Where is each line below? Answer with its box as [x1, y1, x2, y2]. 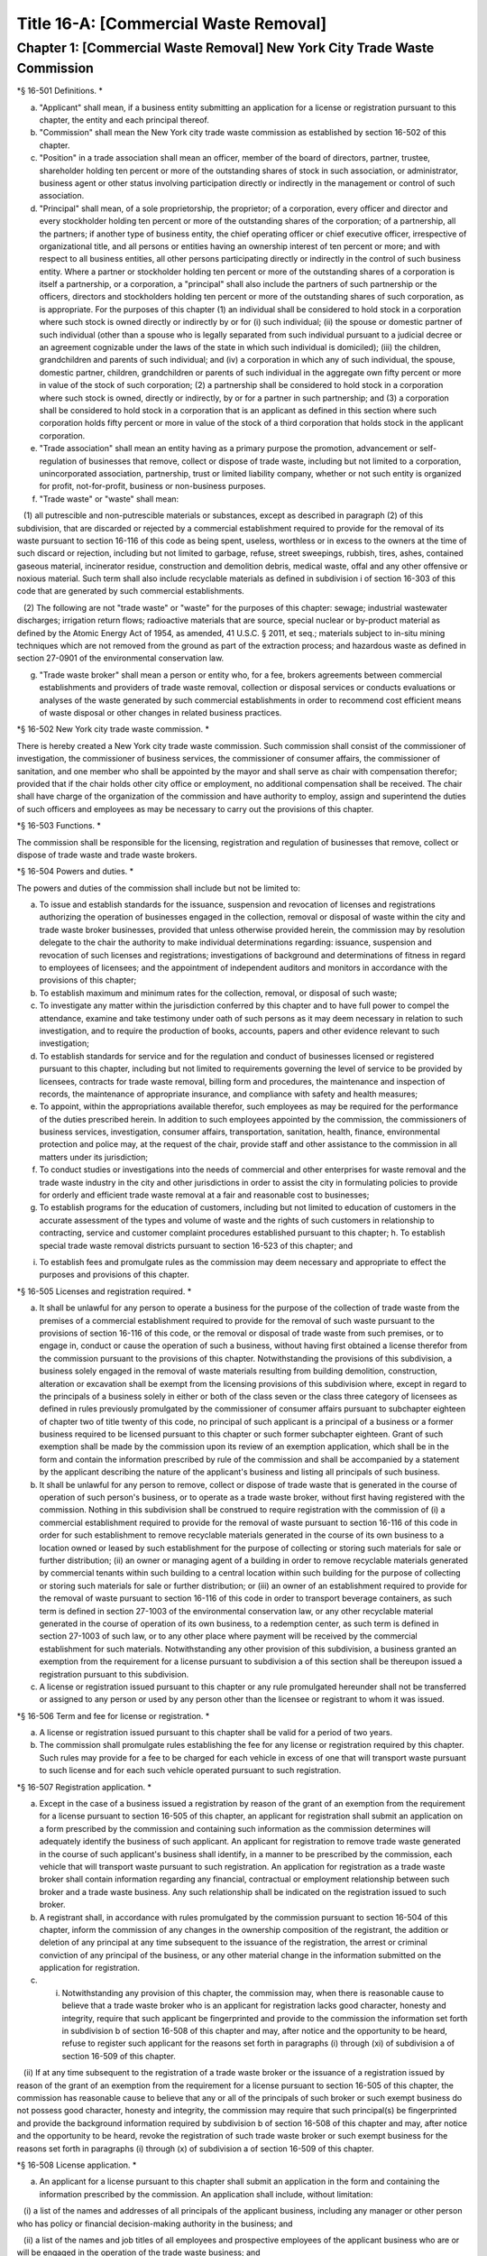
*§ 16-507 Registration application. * [16, 1781, 152, 1792]
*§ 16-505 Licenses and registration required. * [16, 1286, 192, 1297]
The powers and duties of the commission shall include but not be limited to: [16, 883, 301, 893]
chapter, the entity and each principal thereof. [39, 115, 209, 125]
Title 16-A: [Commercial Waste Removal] [16, 14, 327, 33]
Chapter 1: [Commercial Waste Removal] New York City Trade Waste [16, 40, 435, 56]
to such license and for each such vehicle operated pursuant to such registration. [39, 1765, 342, 1776]
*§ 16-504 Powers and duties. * [16, 866, 134, 877]
